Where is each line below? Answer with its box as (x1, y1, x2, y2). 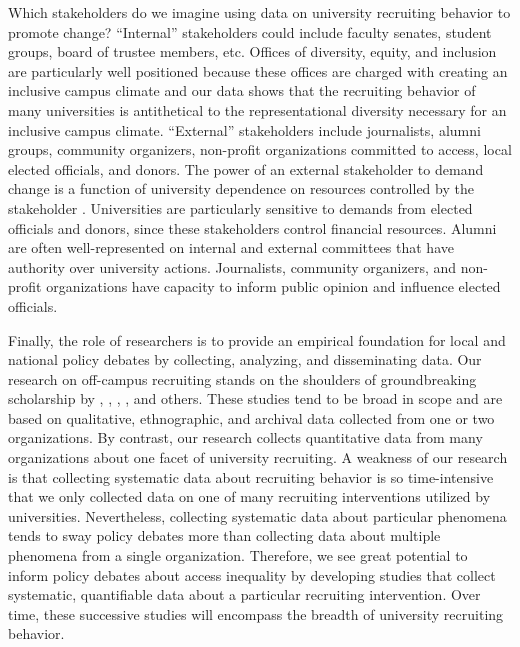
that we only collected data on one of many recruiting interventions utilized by (8, 486, 491, 507)
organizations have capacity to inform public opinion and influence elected (46, 276, 501, 297)
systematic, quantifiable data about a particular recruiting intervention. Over (8, 584, 481, 605)
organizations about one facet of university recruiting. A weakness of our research (8, 447, 508, 468)
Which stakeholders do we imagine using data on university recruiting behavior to (8, 2, 511, 22)
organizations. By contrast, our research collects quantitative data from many (8, 427, 483, 448)
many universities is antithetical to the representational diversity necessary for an (8, 99, 507, 120)
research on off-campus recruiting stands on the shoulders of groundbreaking (8, 368, 477, 389)
